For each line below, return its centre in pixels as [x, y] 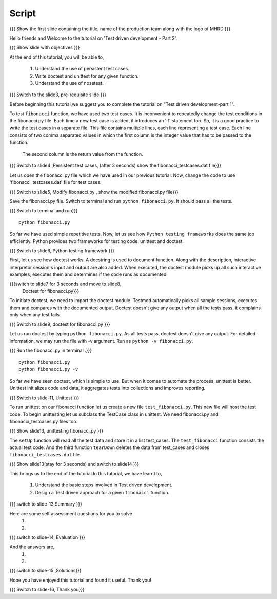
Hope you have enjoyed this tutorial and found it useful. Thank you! [80, 580]
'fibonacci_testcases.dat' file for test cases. [56, 182]
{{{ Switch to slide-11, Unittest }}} [44, 398]
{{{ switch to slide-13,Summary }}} [46, 504]
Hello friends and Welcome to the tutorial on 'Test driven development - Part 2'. [93, 38]
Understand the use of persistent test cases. [82, 69]
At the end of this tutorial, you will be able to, [57, 57]
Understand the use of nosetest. [69, 83]
